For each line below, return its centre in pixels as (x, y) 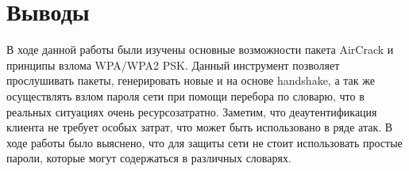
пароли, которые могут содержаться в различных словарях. (149, 158)
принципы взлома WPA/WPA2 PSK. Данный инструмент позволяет (173, 65)
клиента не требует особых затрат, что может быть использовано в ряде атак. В (200, 127)
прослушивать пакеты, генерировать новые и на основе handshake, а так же (191, 80)
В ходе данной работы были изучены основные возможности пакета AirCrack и (200, 49)
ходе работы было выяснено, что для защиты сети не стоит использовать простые (204, 142)
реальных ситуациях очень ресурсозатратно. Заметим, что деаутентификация (192, 111)
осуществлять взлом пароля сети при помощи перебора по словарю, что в (185, 95)
